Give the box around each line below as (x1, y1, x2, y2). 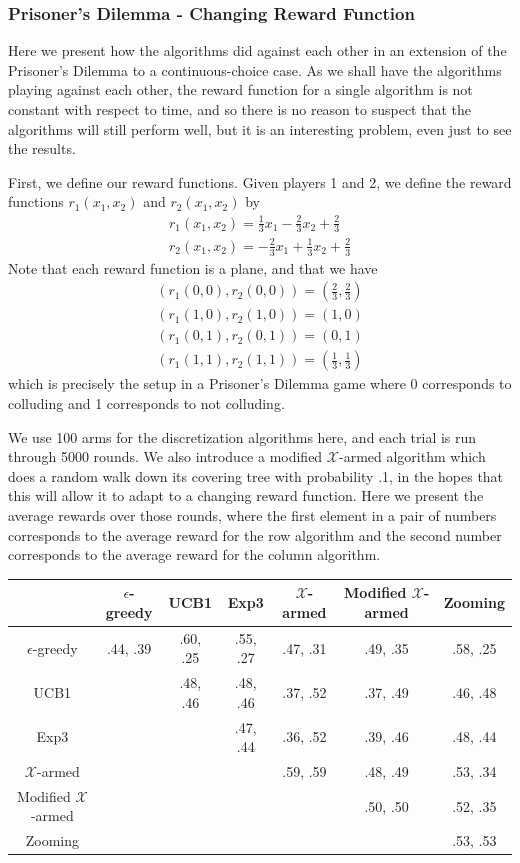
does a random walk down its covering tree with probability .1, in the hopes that (8, 465, 504, 486)
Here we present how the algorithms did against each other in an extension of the (8, 40, 507, 61)
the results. (8, 138, 76, 159)
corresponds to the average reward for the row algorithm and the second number (8, 524, 502, 545)
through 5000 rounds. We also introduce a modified (8, 446, 323, 467)
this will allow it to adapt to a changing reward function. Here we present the (8, 485, 484, 506)
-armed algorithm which (339, 446, 486, 467)
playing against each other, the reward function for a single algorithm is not (8, 79, 473, 100)
